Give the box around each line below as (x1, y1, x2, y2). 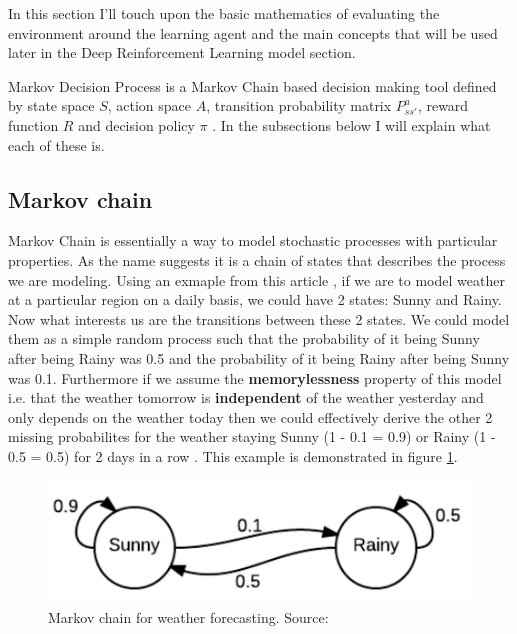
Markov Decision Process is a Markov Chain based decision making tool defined (8, 75, 497, 96)
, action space (107, 95, 192, 116)
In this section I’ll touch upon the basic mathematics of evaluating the (8, 3, 440, 23)
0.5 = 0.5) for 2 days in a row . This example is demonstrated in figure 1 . (8, 445, 458, 466)
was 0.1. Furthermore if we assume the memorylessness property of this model (8, 367, 502, 388)
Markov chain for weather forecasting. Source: (48, 606, 329, 627)
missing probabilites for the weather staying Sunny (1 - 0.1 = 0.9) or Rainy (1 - (8, 426, 496, 447)
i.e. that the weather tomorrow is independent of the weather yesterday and (8, 387, 484, 408)
